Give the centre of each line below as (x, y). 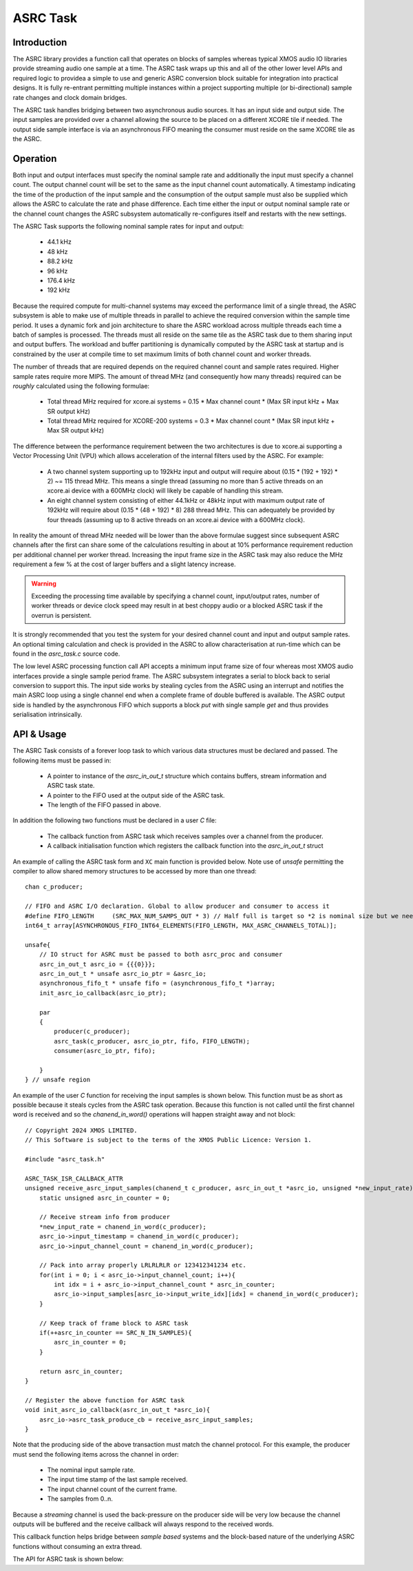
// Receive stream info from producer (105, 1217)
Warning (44, 583)
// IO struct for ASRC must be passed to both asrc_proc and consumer (161, 955)
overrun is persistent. (62, 615)
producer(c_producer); (92, 1032)
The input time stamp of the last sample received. (117, 1479)
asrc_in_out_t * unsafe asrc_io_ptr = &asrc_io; (123, 974)
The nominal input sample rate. (91, 1470)
